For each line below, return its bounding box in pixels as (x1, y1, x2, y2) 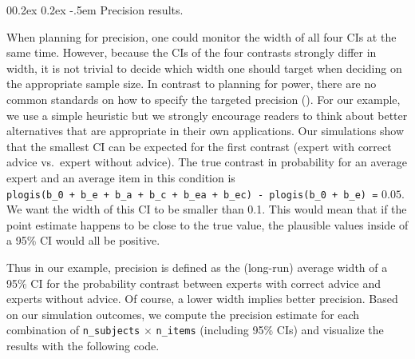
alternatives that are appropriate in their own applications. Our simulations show (6, 122, 405, 139)
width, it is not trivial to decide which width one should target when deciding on (6, 59, 402, 76)
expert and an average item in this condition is (6, 169, 235, 185)
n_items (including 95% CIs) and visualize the (156, 321, 384, 338)
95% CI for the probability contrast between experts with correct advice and (6, 274, 381, 291)
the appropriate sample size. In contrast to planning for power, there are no (6, 75, 377, 92)
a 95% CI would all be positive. (6, 232, 160, 249)
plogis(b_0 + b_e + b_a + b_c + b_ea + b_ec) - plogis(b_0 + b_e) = (6, 189, 378, 201)
